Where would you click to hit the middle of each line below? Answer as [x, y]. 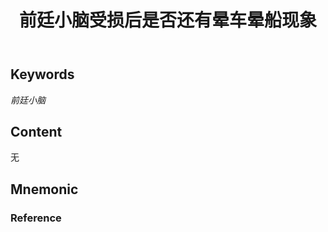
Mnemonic [44, 189]
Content [36, 132]
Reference [36, 218]
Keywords [42, 74]
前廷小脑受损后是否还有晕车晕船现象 [167, 20]
